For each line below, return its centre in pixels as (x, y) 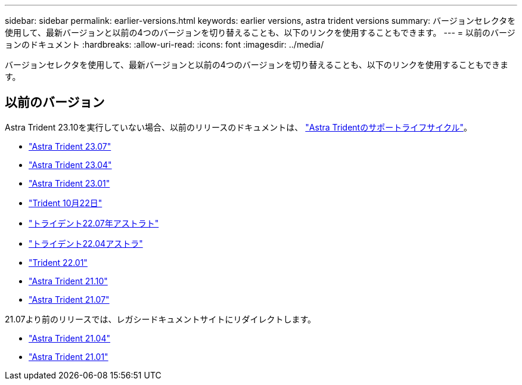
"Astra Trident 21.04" (69, 338)
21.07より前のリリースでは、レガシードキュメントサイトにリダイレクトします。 (161, 319)
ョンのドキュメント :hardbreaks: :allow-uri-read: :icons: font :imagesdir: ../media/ (164, 44)
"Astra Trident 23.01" (69, 183)
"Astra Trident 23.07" (70, 146)
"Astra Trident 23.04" (70, 164)
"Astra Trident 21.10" (68, 281)
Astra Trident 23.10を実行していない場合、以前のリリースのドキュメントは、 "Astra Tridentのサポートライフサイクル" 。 (238, 127)
